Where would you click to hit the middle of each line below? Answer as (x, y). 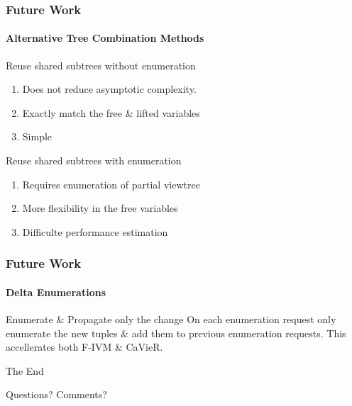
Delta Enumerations (56, 292)
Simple (37, 136)
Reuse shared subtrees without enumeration (101, 65)
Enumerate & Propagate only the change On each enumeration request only (171, 319)
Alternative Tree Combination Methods (105, 38)
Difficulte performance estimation (95, 231)
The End (25, 370)
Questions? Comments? (56, 394)
